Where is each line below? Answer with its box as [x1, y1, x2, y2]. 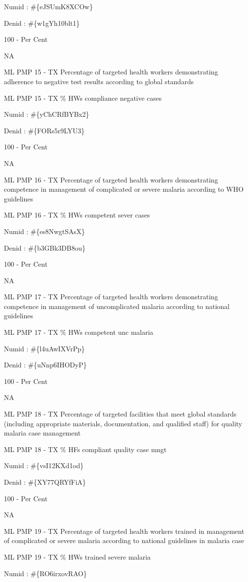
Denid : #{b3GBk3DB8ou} [4, 242, 86, 253]
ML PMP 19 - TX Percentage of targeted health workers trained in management [4, 526, 245, 536]
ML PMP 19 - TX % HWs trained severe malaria [4, 551, 151, 562]
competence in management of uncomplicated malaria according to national [4, 301, 230, 311]
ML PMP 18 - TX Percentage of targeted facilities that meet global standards [4, 409, 237, 419]
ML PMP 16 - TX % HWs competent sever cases [4, 210, 150, 220]
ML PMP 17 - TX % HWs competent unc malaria [4, 327, 154, 337]
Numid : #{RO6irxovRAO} [4, 568, 87, 578]
